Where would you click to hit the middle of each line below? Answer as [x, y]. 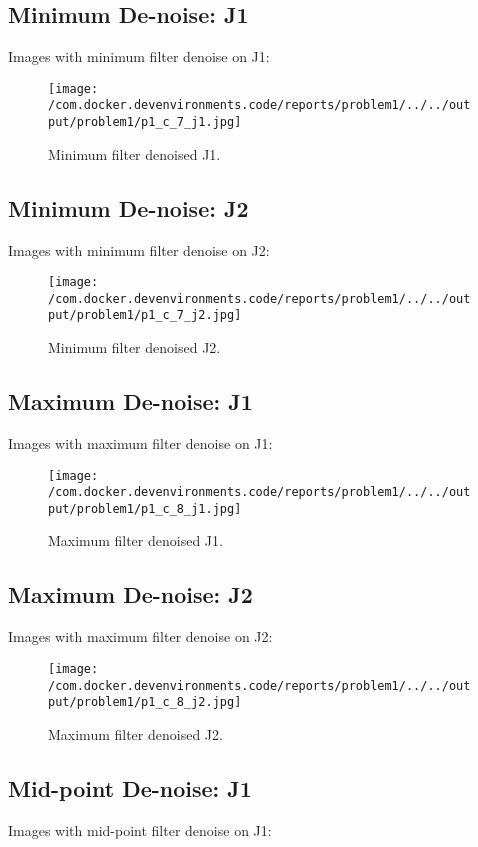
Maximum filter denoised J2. [135, 733]
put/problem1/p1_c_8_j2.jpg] [145, 702]
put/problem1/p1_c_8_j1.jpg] [145, 508]
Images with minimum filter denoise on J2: [139, 249]
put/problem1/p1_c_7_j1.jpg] [145, 122]
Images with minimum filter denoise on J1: [139, 56]
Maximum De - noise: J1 [130, 401]
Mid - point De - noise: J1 [130, 787]
